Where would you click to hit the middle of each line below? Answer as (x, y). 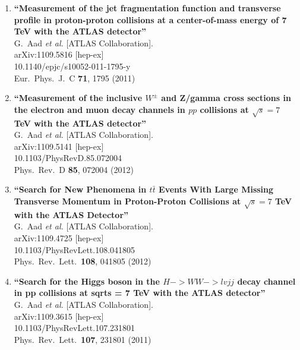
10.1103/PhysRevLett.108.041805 (75, 249)
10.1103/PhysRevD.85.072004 (68, 158)
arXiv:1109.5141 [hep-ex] (59, 146)
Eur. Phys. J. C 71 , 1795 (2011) (75, 78)
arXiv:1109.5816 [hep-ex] (59, 54)
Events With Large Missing (216, 189)
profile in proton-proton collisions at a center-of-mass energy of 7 (150, 19)
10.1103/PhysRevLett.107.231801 (75, 328)
